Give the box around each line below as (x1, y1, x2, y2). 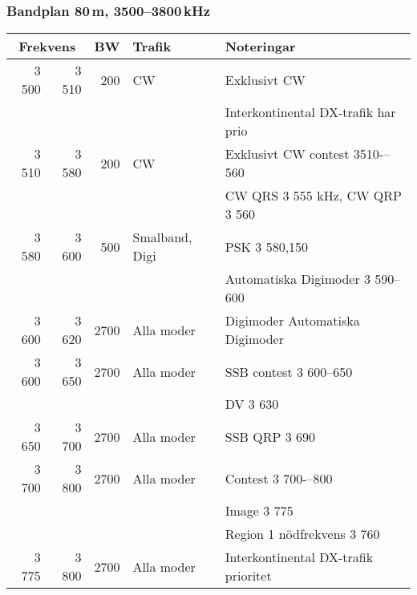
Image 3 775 (225, 501, 294, 520)
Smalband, (132, 228, 192, 247)
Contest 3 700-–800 (225, 468, 333, 488)
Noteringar (225, 37, 296, 56)
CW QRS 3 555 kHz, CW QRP (225, 186, 402, 205)
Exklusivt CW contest (225, 144, 350, 164)
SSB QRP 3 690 (225, 427, 315, 446)
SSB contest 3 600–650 (225, 362, 353, 381)
